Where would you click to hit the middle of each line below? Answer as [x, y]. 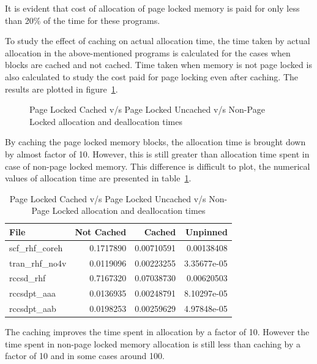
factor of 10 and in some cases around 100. [85, 356]
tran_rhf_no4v [38, 263]
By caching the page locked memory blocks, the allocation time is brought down [155, 142]
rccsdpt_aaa [32, 293]
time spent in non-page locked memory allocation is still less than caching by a [153, 343]
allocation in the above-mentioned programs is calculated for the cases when [148, 52]
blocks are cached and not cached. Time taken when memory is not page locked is [158, 65]
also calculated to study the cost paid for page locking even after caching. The [152, 76]
